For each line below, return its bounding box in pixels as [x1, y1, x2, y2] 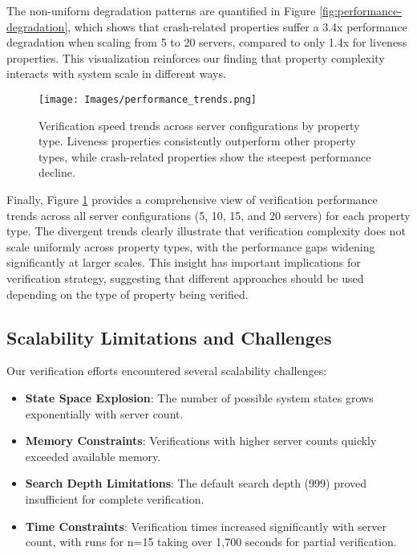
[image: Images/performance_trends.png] [38, 93, 257, 105]
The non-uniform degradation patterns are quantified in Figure [6, 2, 316, 18]
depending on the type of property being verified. [6, 285, 249, 302]
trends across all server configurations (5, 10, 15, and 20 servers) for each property [6, 206, 411, 223]
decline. [38, 164, 75, 181]
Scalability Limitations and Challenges [6, 324, 332, 349]
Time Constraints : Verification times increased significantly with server [25, 517, 387, 534]
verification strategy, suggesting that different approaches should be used [6, 269, 364, 286]
